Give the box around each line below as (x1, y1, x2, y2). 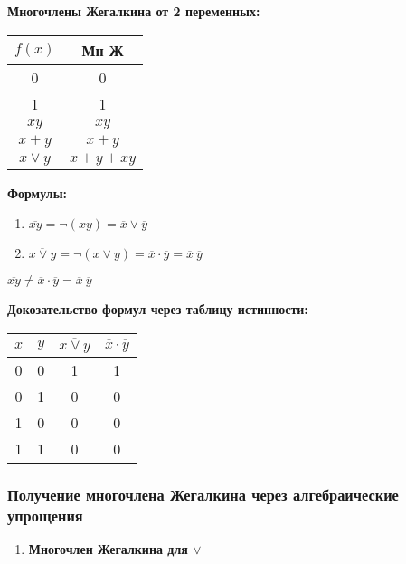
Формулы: (7, 183, 68, 202)
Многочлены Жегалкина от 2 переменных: (7, 2, 260, 20)
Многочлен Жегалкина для (28, 540, 188, 559)
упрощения (7, 504, 83, 527)
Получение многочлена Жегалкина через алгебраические (7, 483, 399, 506)
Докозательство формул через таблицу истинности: (7, 300, 308, 319)
